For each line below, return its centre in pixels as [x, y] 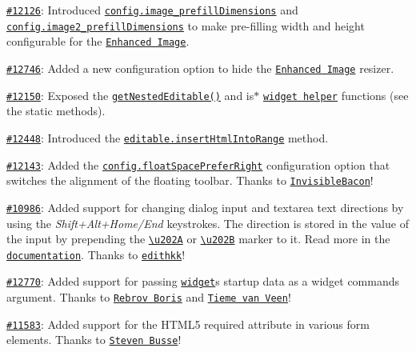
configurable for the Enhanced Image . [98, 41]
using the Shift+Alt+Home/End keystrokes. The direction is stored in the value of [208, 223]
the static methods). [56, 111]
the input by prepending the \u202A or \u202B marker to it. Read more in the [198, 239]
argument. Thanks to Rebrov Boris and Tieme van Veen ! [149, 297]
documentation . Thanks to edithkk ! [96, 254]
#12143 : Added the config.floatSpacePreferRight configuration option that [198, 164]
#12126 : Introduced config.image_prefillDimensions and [152, 10]
